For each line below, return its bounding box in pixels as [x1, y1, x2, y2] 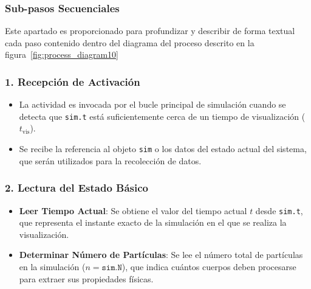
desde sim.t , [255, 204, 303, 217]
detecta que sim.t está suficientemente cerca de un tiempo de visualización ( [19, 110, 306, 122]
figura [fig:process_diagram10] [5, 48, 118, 61]
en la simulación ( [19, 260, 86, 273]
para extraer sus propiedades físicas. [19, 272, 154, 285]
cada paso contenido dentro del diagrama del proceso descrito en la [5, 36, 255, 49]
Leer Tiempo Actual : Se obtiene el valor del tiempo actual [19, 204, 247, 217]
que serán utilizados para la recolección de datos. [19, 154, 202, 167]
